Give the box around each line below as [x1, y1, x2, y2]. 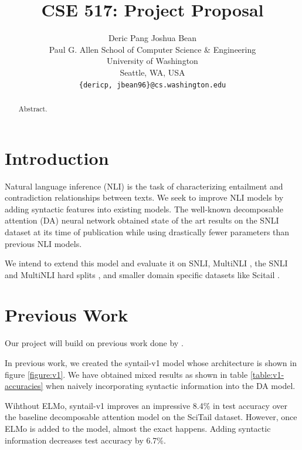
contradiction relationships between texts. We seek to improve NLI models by [5, 191, 284, 204]
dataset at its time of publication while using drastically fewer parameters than [5, 225, 290, 238]
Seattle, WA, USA [120, 66, 185, 78]
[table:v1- [250, 368, 284, 380]
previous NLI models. [5, 237, 82, 249]
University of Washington [107, 55, 198, 67]
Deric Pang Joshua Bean [108, 32, 197, 44]
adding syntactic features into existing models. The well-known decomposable [5, 202, 283, 215]
